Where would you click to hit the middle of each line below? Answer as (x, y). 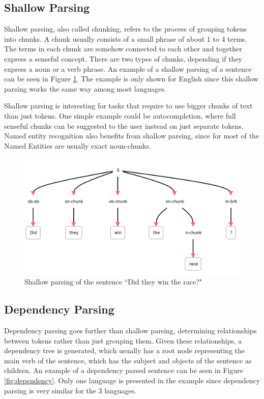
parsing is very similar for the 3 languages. (70, 390)
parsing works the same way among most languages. (85, 88)
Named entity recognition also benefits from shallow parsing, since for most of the (132, 136)
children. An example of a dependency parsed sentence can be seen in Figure (124, 370)
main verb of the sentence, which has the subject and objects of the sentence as (128, 360)
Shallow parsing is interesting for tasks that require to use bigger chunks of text (128, 106)
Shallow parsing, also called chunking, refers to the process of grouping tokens (126, 29)
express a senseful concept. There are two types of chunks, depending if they (123, 58)
